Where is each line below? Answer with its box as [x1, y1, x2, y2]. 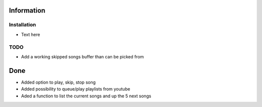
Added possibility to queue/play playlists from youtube [21, 86, 131, 92]
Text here [21, 32, 40, 37]
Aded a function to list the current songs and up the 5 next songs [21, 93, 151, 99]
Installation [9, 21, 36, 28]
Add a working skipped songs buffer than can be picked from [21, 53, 144, 59]
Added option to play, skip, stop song [21, 79, 96, 85]
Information [9, 6, 46, 15]
